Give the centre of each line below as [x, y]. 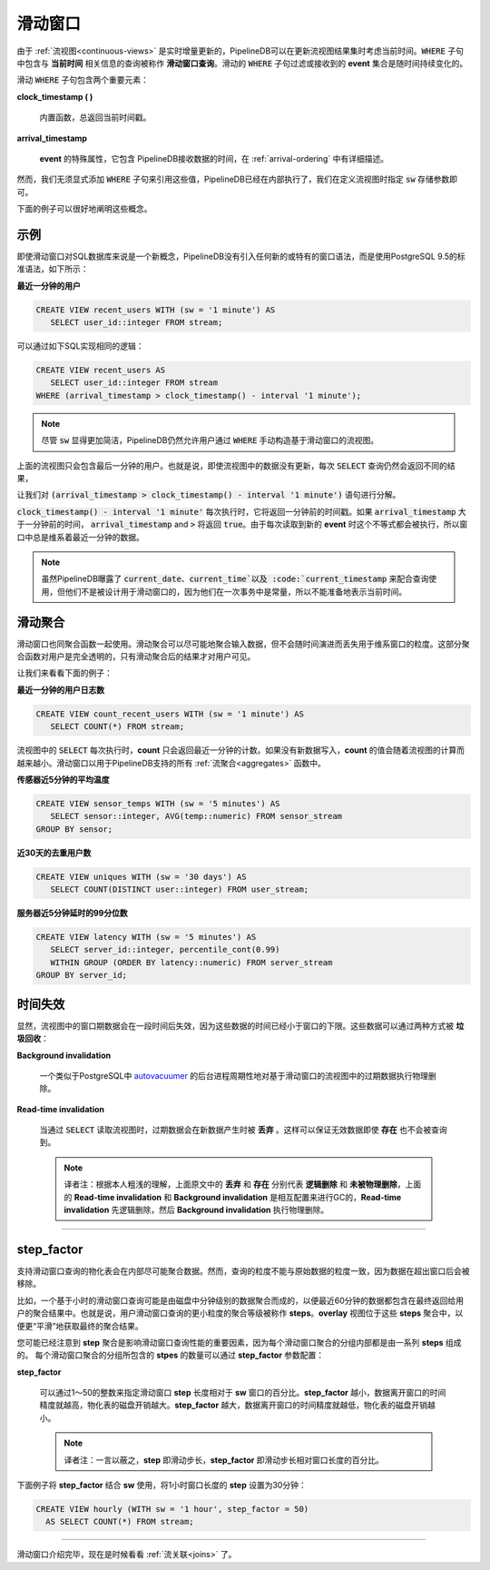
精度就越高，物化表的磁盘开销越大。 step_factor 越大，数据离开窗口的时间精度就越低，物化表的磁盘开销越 [237, 1405]
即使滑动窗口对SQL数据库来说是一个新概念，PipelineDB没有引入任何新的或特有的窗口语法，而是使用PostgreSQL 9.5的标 [241, 256]
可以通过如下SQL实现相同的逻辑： [80, 346]
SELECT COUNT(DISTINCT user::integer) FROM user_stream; [180, 889]
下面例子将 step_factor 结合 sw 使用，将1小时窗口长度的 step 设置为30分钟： [162, 1486]
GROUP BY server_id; [81, 975]
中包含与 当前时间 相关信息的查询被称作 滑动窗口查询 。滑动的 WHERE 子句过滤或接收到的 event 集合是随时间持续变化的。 [242, 63]
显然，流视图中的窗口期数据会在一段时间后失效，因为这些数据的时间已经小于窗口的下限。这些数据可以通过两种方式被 [235, 1025]
